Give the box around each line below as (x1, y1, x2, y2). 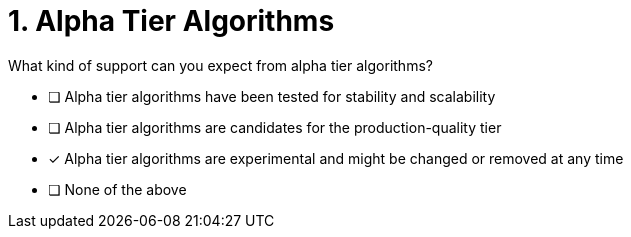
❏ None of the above (48, 180, 187, 198)
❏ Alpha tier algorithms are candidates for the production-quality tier (48, 118, 502, 136)
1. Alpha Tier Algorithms (8, 4, 335, 38)
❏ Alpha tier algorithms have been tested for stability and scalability (48, 87, 496, 105)
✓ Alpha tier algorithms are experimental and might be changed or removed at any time (48, 149, 624, 167)
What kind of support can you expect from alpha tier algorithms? (8, 56, 433, 74)
